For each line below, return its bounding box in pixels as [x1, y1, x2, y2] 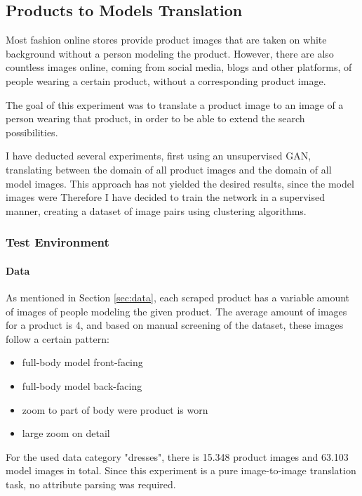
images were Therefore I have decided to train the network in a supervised [6, 190, 326, 204]
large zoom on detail [22, 426, 110, 440]
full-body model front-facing [22, 355, 143, 370]
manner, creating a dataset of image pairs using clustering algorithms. [6, 203, 307, 218]
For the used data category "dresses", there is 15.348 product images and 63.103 [6, 449, 349, 464]
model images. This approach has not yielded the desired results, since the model [6, 176, 354, 190]
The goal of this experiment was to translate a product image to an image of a [6, 97, 344, 112]
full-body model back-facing [22, 378, 142, 393]
